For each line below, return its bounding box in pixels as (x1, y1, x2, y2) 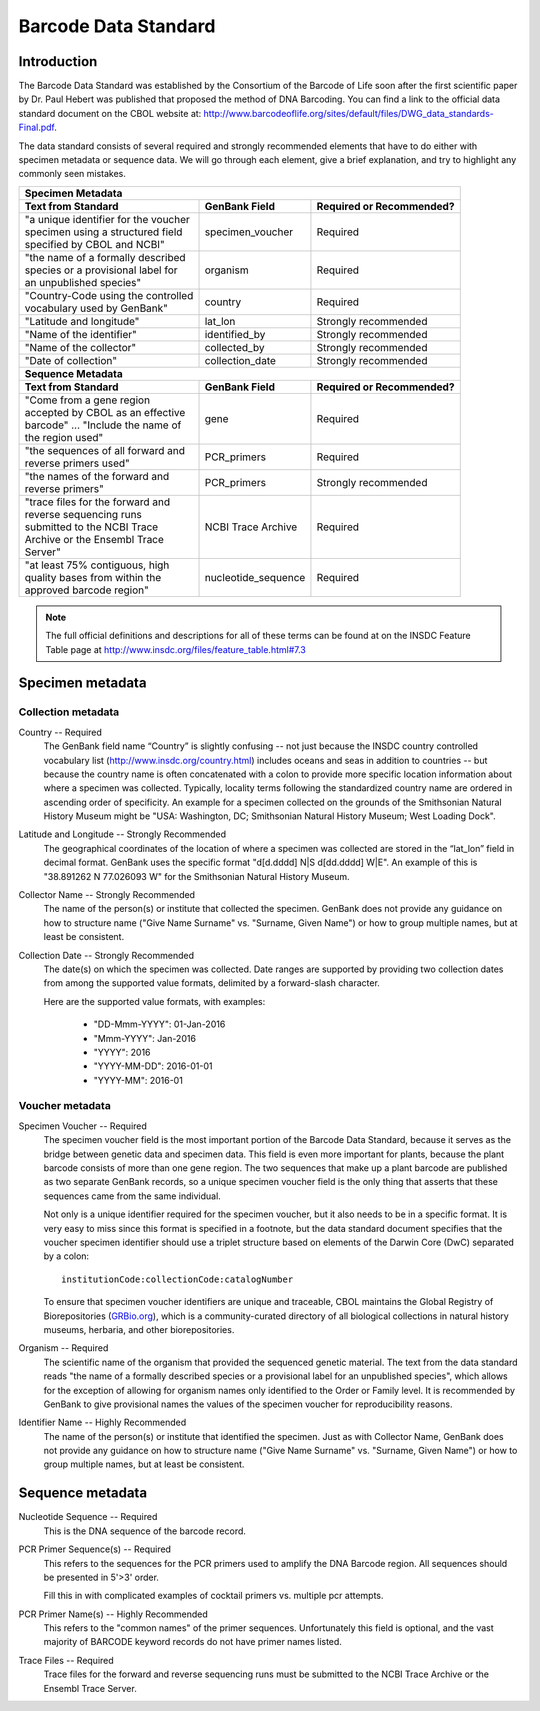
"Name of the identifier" (24, 327, 137, 341)
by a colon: (43, 1250, 90, 1262)
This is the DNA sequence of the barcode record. (43, 1525, 247, 1537)
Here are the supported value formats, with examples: (43, 995, 266, 1007)
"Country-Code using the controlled (24, 288, 194, 302)
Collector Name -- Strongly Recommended (18, 889, 195, 901)
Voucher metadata (18, 1099, 112, 1113)
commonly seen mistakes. (18, 168, 127, 180)
